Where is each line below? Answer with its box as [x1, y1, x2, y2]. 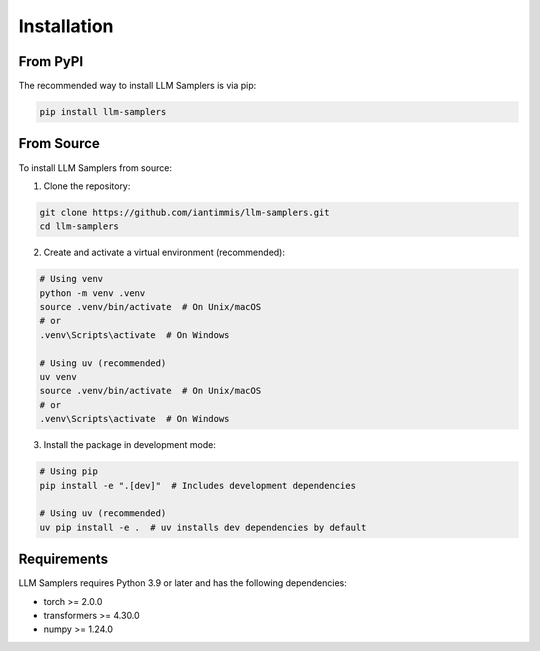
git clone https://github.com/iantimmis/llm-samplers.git [39, 206, 330, 218]
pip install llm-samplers [39, 106, 167, 118]
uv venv [39, 371, 77, 383]
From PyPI [18, 53, 84, 70]
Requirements [18, 551, 109, 568]
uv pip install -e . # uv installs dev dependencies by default [39, 521, 367, 533]
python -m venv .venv [39, 287, 146, 299]
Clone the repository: [43, 180, 131, 192]
